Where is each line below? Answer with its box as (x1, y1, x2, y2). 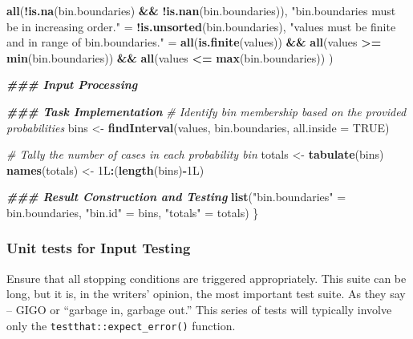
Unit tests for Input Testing (6, 238, 191, 258)
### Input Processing (6, 76, 138, 93)
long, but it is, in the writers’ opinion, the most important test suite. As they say (6, 285, 406, 302)
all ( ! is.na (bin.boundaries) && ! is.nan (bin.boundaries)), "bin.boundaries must (6, 2, 396, 18)
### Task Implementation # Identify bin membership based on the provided (6, 103, 407, 119)
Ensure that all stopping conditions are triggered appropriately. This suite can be (6, 269, 407, 286)
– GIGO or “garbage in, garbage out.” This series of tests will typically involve (6, 301, 392, 317)
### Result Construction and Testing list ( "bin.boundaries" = (6, 188, 346, 205)
